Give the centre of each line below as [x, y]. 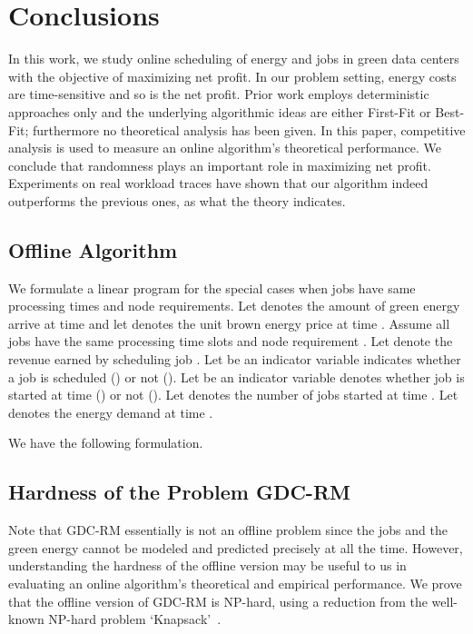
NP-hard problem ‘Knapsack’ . [135, 619]
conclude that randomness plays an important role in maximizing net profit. [220, 165]
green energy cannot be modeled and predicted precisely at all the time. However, [236, 547]
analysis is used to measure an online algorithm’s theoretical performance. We [225, 148]
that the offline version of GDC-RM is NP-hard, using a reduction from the [218, 601]
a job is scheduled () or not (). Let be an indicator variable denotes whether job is [236, 376]
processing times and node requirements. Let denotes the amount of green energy [234, 306]
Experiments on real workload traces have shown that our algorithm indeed [218, 183]
